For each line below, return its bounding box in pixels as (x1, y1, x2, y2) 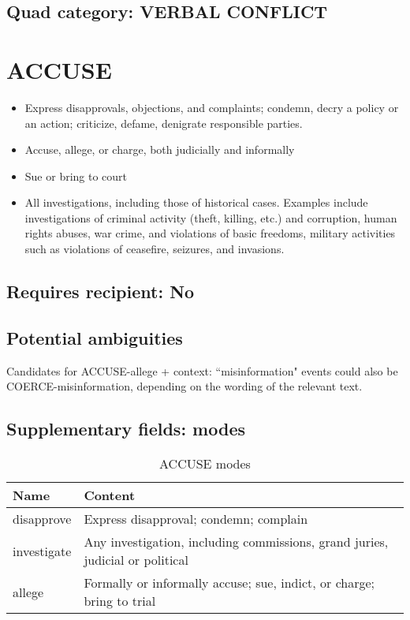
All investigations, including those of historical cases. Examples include (24, 194, 368, 211)
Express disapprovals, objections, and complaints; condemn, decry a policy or (24, 99, 399, 115)
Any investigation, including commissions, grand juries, (84, 532, 389, 551)
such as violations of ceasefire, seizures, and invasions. (24, 241, 285, 257)
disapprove (13, 510, 72, 528)
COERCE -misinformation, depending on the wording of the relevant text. (6, 378, 363, 394)
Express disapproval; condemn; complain (84, 510, 308, 528)
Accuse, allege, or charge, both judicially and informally (24, 141, 295, 158)
